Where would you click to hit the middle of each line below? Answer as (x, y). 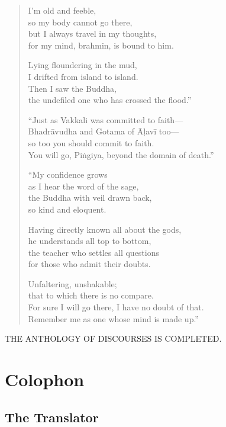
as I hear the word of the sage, (83, 186)
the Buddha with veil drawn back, (90, 198)
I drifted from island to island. (83, 76)
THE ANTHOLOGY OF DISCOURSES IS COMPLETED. (113, 338)
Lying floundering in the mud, (83, 65)
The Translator (52, 417)
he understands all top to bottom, (90, 241)
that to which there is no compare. (91, 295)
